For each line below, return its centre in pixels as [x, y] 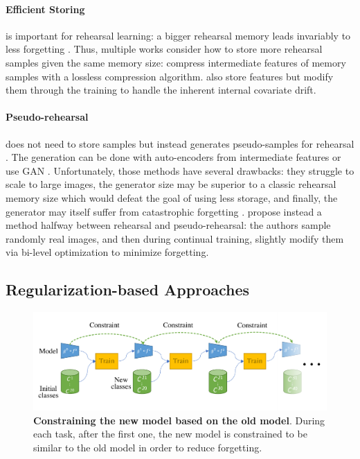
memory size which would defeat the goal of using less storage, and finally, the [172, 197]
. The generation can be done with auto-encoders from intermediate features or [173, 157]
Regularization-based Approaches [128, 289]
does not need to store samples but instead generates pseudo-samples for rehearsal [180, 143]
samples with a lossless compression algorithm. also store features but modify [170, 76]
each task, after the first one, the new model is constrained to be [170, 434]
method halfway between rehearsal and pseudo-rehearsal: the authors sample [168, 225]
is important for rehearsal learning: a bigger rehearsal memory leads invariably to [178, 35]
